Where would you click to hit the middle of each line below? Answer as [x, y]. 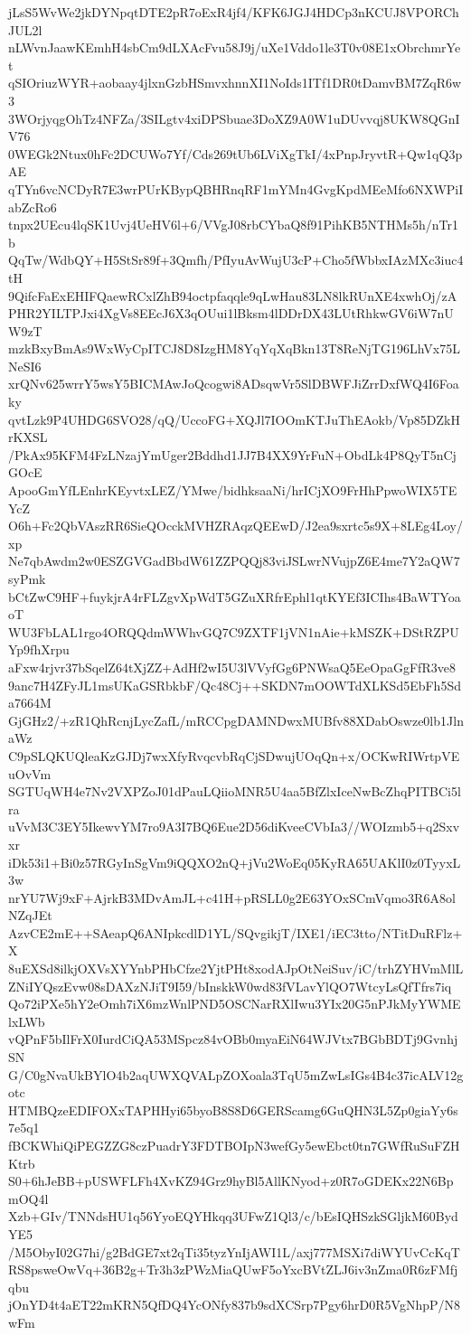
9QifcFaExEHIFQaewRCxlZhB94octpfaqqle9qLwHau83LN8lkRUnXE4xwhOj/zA [233, 295]
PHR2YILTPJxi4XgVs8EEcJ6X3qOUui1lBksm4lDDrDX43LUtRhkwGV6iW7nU [231, 313]
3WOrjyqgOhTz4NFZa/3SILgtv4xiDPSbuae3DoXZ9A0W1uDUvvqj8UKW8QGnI [234, 118]
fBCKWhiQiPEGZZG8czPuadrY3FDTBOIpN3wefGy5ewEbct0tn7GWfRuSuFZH [234, 1145]
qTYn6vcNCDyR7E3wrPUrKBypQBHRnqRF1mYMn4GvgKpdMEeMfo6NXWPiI [236, 188]
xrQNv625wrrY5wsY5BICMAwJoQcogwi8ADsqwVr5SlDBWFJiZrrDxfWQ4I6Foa [234, 384]
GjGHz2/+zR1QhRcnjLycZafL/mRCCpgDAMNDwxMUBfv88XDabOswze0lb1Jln [236, 720]
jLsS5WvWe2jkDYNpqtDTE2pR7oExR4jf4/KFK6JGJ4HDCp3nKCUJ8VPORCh [234, 12]
